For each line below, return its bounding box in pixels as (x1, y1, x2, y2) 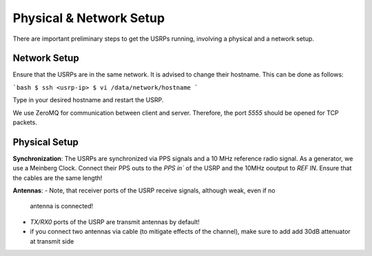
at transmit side (30, 237, 74, 245)
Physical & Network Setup (12, 10, 165, 26)
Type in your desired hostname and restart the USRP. (12, 96, 164, 104)
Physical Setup (12, 136, 79, 148)
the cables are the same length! (12, 173, 103, 182)
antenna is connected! (30, 202, 94, 210)
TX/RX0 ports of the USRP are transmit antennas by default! (30, 217, 200, 226)
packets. (12, 118, 37, 127)
